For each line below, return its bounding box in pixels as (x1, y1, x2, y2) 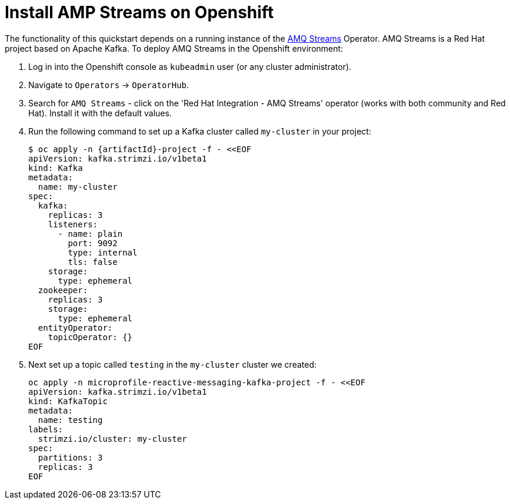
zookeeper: (38, 285, 88, 295)
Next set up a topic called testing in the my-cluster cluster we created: (28, 359, 317, 369)
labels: (28, 424, 64, 434)
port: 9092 (68, 238, 118, 248)
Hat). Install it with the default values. (28, 107, 172, 118)
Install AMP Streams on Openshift (5, 2, 274, 22)
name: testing (38, 415, 103, 425)
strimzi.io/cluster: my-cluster (38, 434, 187, 443)
